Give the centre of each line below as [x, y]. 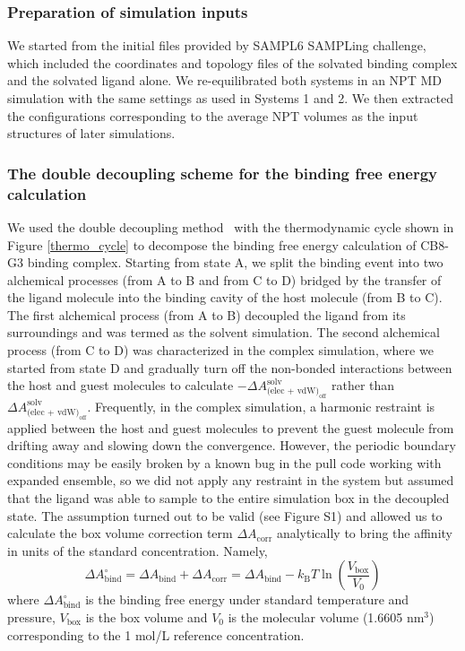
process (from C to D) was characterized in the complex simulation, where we [220, 350]
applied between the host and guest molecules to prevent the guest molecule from [231, 427]
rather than [363, 385]
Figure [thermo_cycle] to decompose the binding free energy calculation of [212, 244]
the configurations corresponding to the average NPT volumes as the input [213, 115]
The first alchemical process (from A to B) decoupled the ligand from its [207, 314]
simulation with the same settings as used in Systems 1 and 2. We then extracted [230, 98]
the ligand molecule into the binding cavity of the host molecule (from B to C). [225, 297]
